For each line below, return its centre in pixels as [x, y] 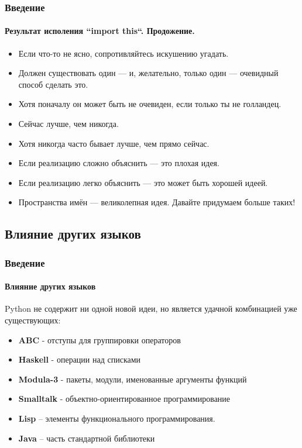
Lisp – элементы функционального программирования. [117, 418]
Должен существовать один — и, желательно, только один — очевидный [148, 73]
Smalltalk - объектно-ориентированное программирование [124, 399]
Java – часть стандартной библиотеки [87, 438]
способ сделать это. [53, 84]
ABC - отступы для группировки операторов [99, 340]
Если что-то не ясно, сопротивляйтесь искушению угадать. [123, 53]
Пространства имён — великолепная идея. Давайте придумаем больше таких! [157, 202]
